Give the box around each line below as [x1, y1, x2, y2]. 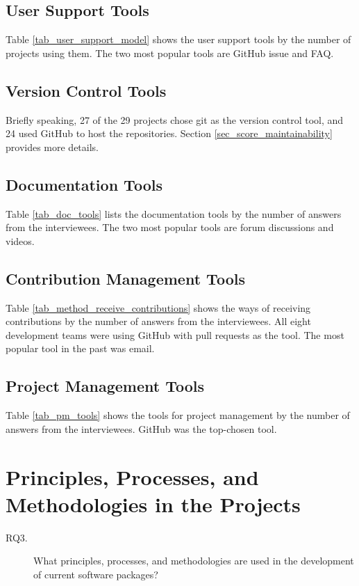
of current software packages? [33, 567, 158, 581]
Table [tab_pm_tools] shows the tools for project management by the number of [6, 408, 350, 422]
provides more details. [6, 139, 99, 154]
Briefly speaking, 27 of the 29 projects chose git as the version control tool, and [6, 112, 344, 127]
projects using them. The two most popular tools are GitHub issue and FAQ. [6, 45, 334, 60]
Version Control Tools [6, 79, 167, 101]
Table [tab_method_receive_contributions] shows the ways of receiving [6, 300, 311, 315]
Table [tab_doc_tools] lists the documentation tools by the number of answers [6, 206, 342, 221]
